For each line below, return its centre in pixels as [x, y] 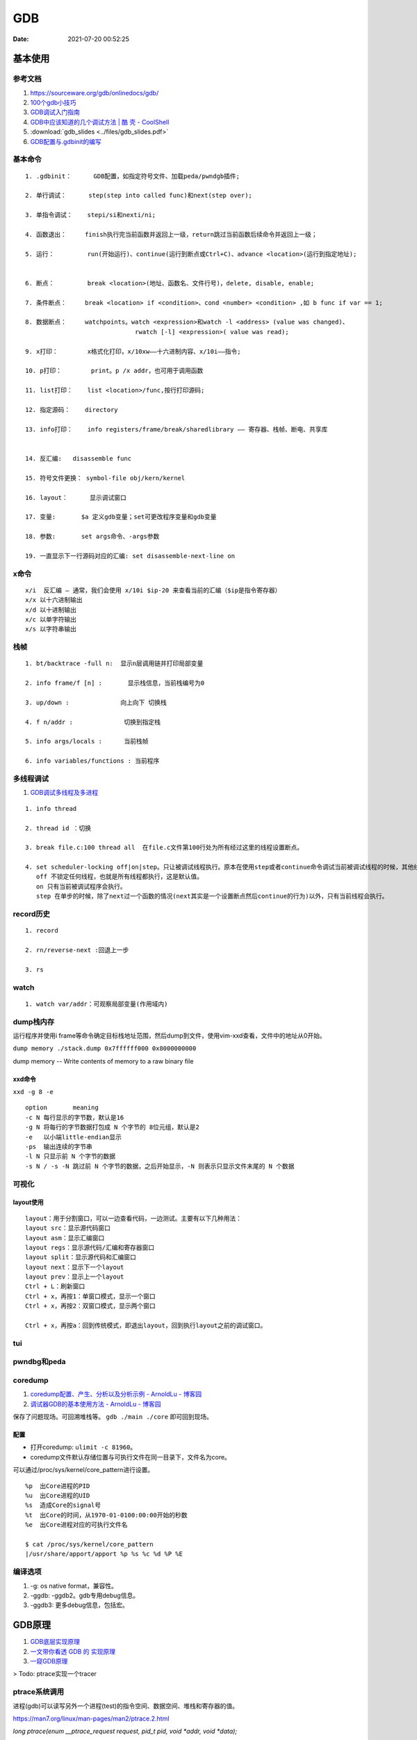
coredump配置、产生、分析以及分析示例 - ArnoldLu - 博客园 [116, 1394]
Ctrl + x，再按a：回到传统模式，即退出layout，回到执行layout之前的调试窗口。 [146, 1326]
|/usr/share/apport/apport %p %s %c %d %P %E [104, 1554]
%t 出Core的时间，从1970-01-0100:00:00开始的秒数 [106, 1515]
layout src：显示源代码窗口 [68, 1228]
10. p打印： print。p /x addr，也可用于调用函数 [114, 371]
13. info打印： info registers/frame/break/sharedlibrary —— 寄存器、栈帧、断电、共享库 [177, 429]
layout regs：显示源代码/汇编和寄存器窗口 [90, 1247]
